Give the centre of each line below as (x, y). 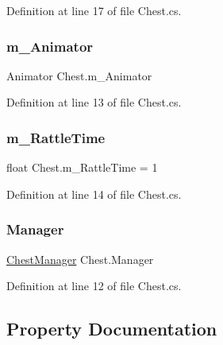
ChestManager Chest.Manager (80, 259)
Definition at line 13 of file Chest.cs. (94, 102)
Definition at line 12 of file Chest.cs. (94, 286)
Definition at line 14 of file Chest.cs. (94, 194)
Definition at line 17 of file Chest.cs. (94, 10)
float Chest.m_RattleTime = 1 (82, 167)
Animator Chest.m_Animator (79, 75)
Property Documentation (112, 329)
